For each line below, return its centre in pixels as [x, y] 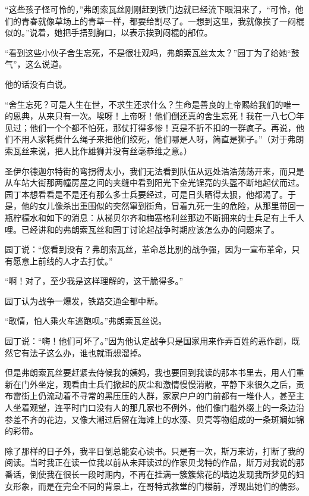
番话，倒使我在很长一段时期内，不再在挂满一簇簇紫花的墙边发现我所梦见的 [150, 474]
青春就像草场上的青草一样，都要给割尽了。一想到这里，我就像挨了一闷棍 [163, 21]
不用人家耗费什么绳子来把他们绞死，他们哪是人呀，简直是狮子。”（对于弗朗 [158, 139]
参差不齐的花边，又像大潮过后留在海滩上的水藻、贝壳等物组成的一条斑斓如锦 [154, 419]
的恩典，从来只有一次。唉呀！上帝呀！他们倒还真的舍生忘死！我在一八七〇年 [154, 116]
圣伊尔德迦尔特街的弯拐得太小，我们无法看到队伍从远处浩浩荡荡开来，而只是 [154, 171]
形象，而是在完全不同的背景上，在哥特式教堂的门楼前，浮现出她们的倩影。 [158, 486]
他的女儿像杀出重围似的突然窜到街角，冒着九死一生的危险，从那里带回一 [163, 206]
